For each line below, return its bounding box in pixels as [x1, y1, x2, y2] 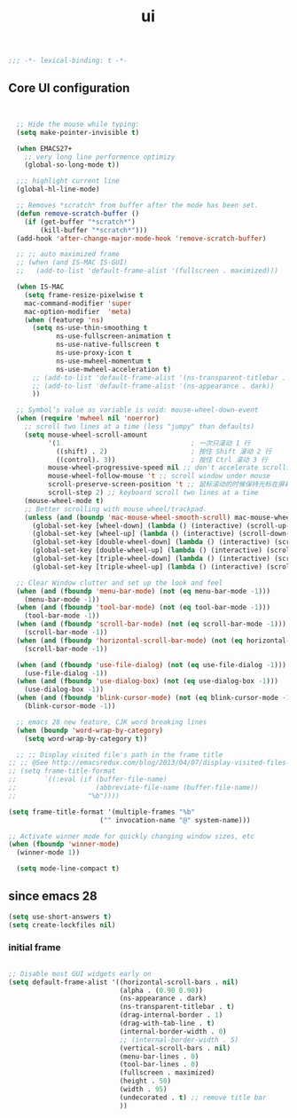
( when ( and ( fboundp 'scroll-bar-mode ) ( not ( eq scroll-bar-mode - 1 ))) [16, 619, 287, 629]
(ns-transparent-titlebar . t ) [119, 1003, 236, 1012]
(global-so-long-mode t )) [24, 161, 121, 169]
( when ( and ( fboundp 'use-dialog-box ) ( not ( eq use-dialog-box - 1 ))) [16, 677, 278, 686]
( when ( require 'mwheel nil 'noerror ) [16, 414, 160, 423]
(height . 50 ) [119, 1076, 172, 1086]
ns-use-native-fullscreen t [55, 340, 160, 350]
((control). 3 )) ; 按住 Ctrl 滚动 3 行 [55, 455, 268, 464]
